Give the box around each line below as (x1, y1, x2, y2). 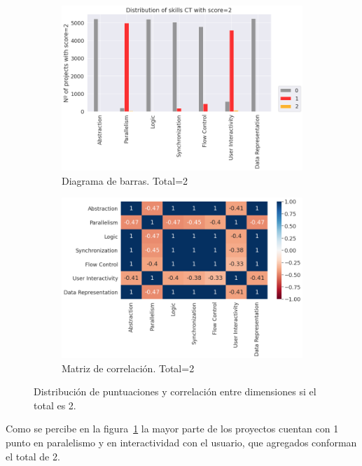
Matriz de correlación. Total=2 (62, 360, 195, 375)
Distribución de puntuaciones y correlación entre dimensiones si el (34, 384, 316, 399)
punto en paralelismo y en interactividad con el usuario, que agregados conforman (6, 435, 357, 449)
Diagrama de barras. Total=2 (62, 173, 188, 188)
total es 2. (34, 397, 76, 412)
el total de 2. (6, 449, 60, 463)
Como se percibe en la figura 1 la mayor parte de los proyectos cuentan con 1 (6, 421, 339, 436)
